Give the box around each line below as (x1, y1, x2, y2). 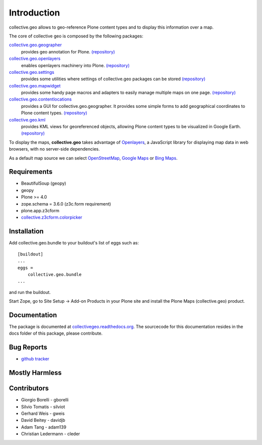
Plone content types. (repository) (21, 110, 87, 116)
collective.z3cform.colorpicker (21, 214, 82, 221)
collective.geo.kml (9, 117, 46, 122)
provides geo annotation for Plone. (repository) (21, 49, 115, 54)
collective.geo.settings (9, 69, 54, 75)
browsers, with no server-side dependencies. (9, 146, 100, 152)
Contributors (9, 384, 49, 393)
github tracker (21, 356, 49, 362)
